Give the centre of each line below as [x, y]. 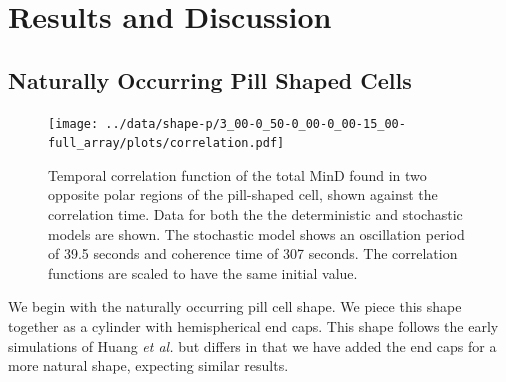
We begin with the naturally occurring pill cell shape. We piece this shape [235, 306]
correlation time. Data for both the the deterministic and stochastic [255, 214]
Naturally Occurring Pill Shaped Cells [210, 79]
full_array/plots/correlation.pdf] [166, 143]
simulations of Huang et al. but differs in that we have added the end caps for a [252, 345]
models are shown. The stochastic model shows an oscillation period [256, 233]
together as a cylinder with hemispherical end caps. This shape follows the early [253, 326]
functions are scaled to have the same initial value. [203, 272]
